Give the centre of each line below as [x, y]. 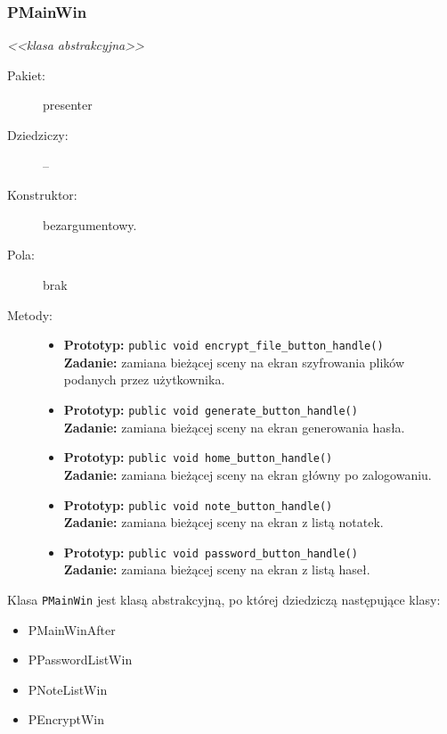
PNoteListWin [68, 689]
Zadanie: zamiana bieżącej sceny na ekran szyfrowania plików [234, 362]
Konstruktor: [42, 195]
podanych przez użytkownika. [144, 379]
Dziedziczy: [38, 135]
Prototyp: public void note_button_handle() [198, 504]
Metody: [30, 314]
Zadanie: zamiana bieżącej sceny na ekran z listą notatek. [223, 522]
